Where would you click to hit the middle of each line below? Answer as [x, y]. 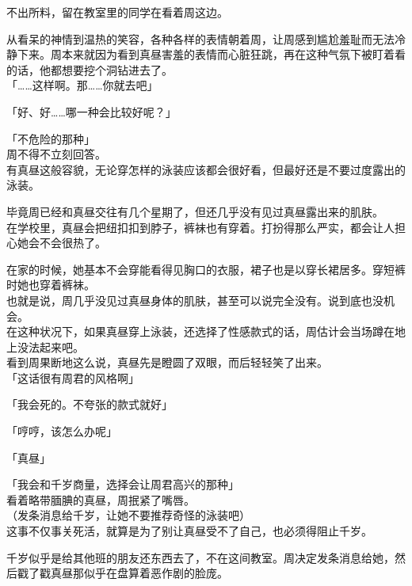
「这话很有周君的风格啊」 [73, 377]
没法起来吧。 [50, 346]
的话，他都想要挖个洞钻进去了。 [90, 69]
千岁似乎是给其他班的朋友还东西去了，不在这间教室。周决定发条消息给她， [200, 557]
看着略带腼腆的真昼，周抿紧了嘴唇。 [101, 499]
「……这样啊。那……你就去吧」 [82, 85]
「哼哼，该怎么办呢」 [62, 431]
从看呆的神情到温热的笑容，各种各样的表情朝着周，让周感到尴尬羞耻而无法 [200, 38]
